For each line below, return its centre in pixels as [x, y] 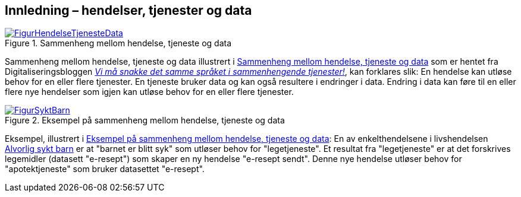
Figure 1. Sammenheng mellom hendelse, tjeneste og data [118, 43]
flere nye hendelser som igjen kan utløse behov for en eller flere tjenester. [149, 92]
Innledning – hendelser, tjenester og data [128, 10]
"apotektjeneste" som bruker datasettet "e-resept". [105, 169]
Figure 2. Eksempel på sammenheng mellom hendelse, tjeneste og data [145, 120]
